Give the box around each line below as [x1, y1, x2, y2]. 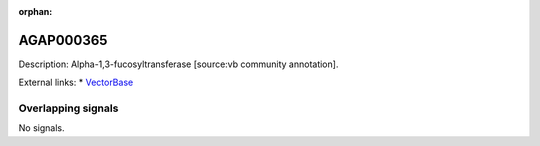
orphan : [18, 6, 53, 17]
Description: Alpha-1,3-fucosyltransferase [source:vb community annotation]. [18, 58, 339, 70]
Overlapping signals [18, 101, 119, 115]
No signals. [18, 122, 65, 134]
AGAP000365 [18, 31, 108, 49]
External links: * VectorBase [18, 76, 134, 89]
